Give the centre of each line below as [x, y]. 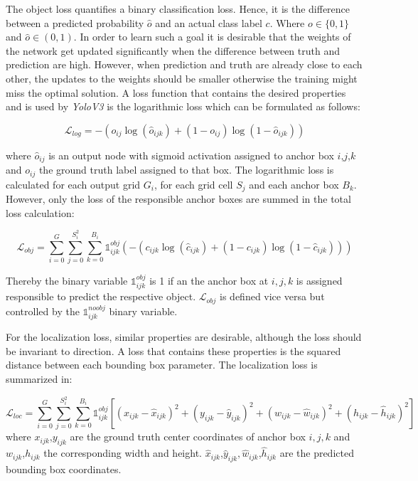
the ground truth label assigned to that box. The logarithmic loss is [186, 170]
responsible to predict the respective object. [101, 296]
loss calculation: [40, 212]
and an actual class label [209, 22]
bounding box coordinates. [64, 469]
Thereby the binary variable [67, 280]
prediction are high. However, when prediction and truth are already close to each [184, 64]
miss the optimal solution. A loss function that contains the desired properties [176, 92]
